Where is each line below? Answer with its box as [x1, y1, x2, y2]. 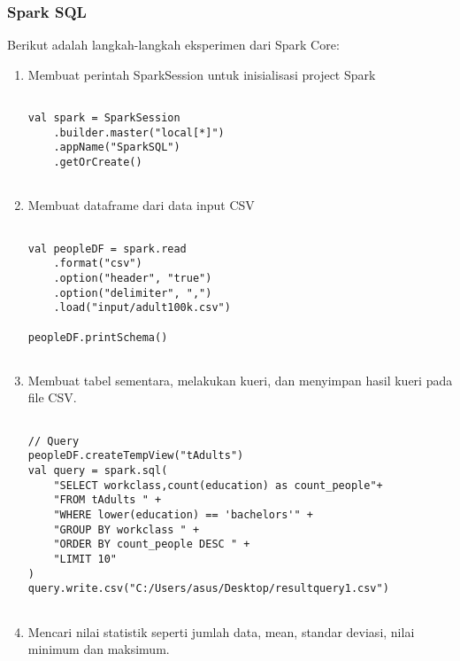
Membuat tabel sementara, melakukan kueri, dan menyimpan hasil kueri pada [27, 370, 453, 389]
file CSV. [27, 388, 77, 407]
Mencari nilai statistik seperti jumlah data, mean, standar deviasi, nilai [27, 622, 415, 641]
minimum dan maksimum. [27, 640, 170, 658]
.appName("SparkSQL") [53, 141, 180, 154]
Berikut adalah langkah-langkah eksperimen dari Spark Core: [7, 35, 340, 54]
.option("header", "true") [53, 271, 212, 284]
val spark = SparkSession [27, 112, 180, 125]
